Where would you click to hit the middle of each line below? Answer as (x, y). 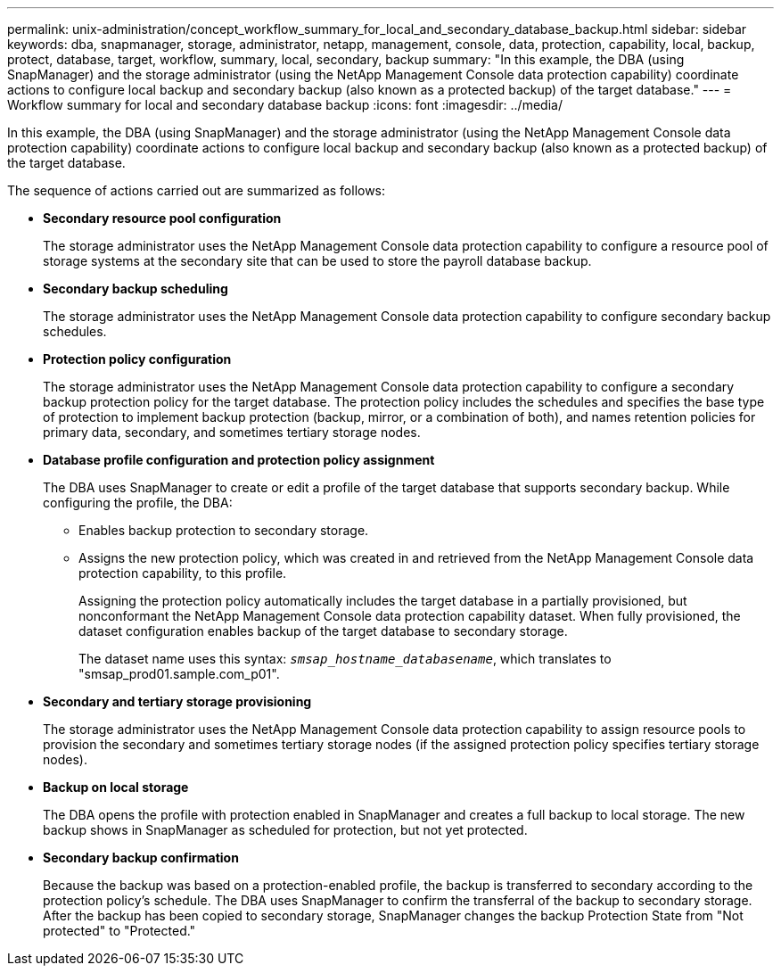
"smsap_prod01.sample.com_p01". (179, 674)
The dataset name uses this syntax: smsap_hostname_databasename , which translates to (345, 659)
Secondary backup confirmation (141, 858)
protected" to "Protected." (119, 931)
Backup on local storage (116, 787)
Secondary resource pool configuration (162, 218)
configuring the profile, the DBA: (138, 503)
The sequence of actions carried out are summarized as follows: (197, 190)
